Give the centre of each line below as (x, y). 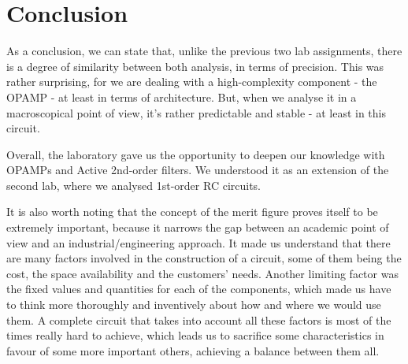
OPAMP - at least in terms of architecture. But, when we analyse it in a (182, 97)
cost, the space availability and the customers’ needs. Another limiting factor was (202, 273)
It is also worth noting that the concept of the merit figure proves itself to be (192, 212)
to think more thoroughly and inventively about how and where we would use (194, 305)
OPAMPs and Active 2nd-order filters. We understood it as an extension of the (198, 170)
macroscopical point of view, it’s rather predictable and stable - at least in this (196, 112)
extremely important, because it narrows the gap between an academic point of (198, 227)
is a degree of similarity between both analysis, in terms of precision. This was (195, 66)
